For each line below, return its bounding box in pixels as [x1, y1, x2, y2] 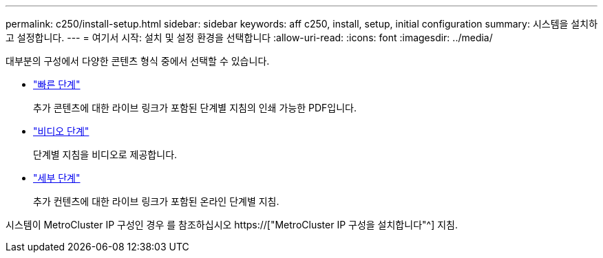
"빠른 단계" [33, 78, 81, 90]
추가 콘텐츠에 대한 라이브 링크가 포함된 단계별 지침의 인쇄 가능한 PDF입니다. [33, 102, 357, 114]
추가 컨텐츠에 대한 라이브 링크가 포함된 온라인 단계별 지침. [33, 195, 279, 207]
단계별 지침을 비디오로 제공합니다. [33, 149, 178, 160]
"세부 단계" [33, 172, 81, 184]
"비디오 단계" [33, 125, 89, 137]
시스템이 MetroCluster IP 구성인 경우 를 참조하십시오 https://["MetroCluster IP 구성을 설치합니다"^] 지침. [6, 219, 458, 230]
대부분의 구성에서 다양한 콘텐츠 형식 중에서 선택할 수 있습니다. [6, 55, 270, 67]
